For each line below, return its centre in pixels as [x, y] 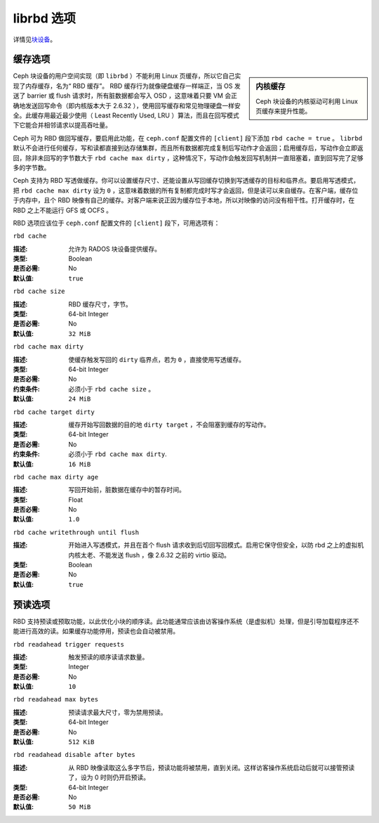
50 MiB [80, 807]
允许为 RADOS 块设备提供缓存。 [115, 249]
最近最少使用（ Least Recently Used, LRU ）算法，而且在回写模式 [144, 115]
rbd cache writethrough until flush [76, 532]
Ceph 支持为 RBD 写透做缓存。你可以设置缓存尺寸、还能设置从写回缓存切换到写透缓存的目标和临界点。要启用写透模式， [186, 181]
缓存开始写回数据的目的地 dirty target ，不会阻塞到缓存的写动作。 [169, 425]
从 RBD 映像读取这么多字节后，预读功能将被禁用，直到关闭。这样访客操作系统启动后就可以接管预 [208, 767]
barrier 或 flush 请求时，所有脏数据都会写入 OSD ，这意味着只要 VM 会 [129, 96]
